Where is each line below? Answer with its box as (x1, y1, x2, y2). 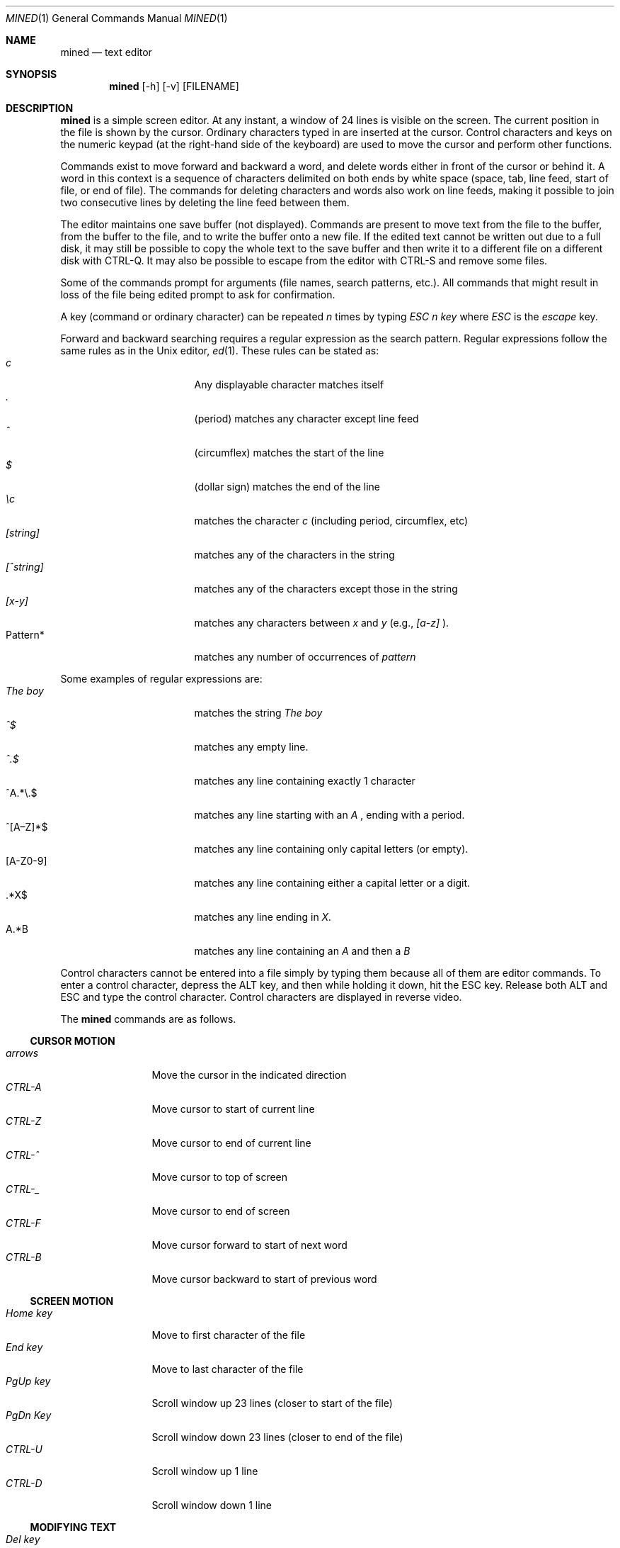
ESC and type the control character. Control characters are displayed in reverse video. (60, 991, 462, 1003)
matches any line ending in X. (194, 911, 332, 923)
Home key (6, 1307, 53, 1319)
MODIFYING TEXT (30, 1521, 117, 1533)
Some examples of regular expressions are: (60, 673, 263, 685)
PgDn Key (6, 1409, 52, 1421)
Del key (6, 1533, 40, 1545)
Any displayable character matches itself (194, 378, 384, 391)
